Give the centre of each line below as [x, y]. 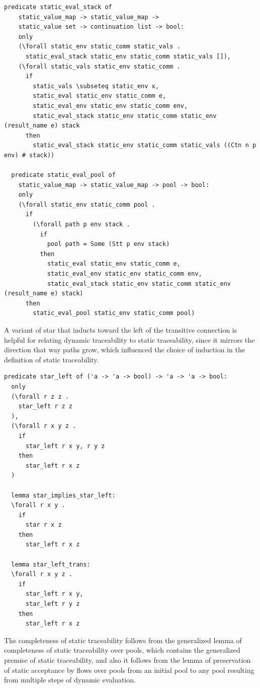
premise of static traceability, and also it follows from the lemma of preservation [127, 660]
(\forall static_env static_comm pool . [87, 204]
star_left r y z [53, 604]
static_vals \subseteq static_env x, [96, 86]
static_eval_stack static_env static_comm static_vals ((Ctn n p [145, 145]
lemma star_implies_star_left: [63, 495]
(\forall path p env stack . [81, 225]
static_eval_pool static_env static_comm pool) [114, 313]
